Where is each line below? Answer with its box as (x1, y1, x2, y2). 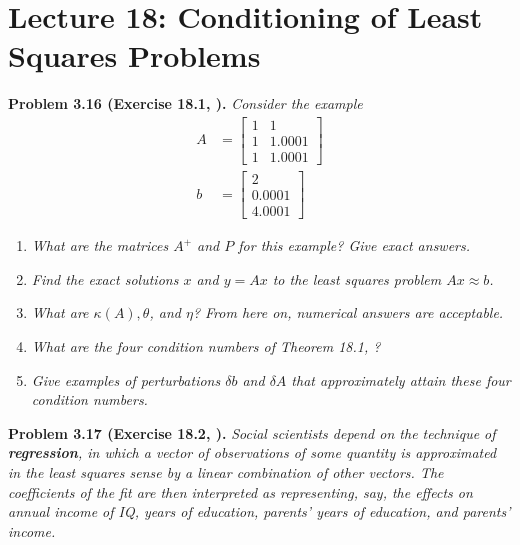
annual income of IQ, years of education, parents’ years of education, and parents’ (8, 501, 511, 522)
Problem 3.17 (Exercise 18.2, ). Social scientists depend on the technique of (8, 422, 496, 443)
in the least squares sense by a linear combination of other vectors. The (8, 461, 444, 482)
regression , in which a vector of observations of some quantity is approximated (8, 442, 497, 463)
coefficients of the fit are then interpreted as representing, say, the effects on (8, 481, 473, 502)
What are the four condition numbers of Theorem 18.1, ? (31, 335, 381, 356)
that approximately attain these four (291, 369, 511, 390)
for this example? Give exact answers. (238, 235, 471, 256)
